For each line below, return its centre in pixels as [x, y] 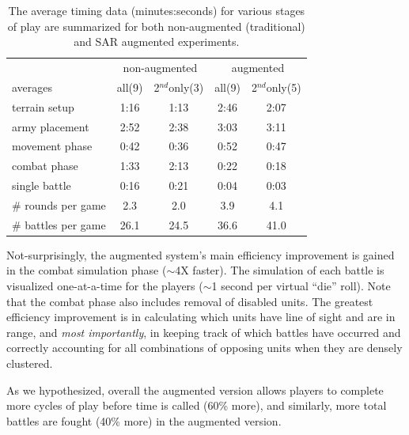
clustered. [30, 363]
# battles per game [59, 224]
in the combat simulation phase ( [87, 270]
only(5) [284, 87]
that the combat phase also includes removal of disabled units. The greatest [190, 301]
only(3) [186, 87]
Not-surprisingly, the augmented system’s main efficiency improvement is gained [201, 254]
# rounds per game [59, 204]
